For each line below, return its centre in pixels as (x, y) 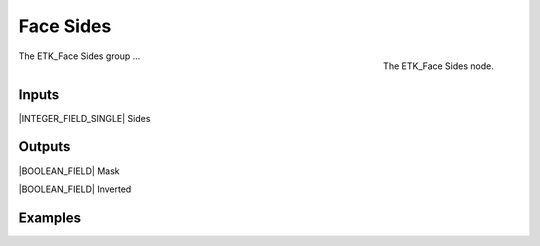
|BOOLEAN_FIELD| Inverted (75, 189)
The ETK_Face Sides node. (438, 66)
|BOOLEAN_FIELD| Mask (69, 171)
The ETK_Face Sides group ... (79, 56)
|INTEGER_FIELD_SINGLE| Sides (84, 118)
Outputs (44, 146)
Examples (50, 217)
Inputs (39, 94)
